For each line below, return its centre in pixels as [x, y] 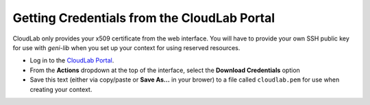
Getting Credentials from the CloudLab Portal [144, 18]
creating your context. [61, 89]
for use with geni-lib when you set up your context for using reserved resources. [126, 47]
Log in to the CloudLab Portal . [72, 60]
